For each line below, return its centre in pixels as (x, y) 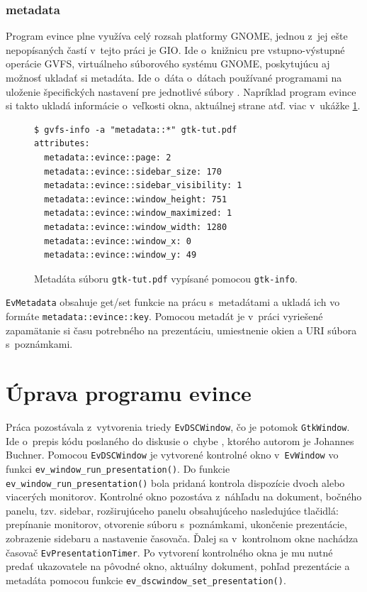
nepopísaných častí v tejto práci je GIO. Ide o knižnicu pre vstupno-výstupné (175, 49)
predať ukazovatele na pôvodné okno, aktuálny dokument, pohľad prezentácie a (178, 566)
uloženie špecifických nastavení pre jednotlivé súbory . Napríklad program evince (181, 91)
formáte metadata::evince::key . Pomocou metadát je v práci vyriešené (164, 316)
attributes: (62, 144)
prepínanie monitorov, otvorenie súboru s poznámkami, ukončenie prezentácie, (176, 524)
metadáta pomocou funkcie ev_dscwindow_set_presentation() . (146, 580)
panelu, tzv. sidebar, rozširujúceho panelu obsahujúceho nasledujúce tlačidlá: (172, 510)
